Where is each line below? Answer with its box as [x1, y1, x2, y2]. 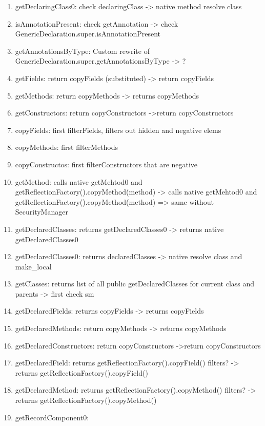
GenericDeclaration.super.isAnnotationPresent [15, 28, 161, 39]
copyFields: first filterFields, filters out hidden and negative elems [15, 124, 221, 135]
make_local [15, 261, 52, 272]
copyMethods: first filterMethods [15, 142, 118, 152]
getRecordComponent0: [15, 412, 89, 422]
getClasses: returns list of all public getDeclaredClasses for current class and [15, 278, 255, 289]
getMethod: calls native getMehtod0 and [15, 176, 142, 187]
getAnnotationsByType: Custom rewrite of [15, 45, 150, 56]
